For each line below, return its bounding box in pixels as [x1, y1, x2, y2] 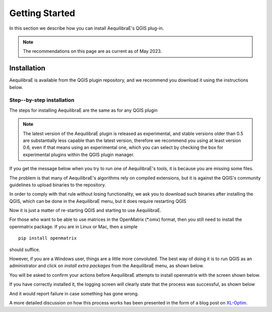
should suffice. [9, 247, 40, 253]
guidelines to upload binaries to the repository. [9, 182, 106, 188]
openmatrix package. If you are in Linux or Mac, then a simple [9, 223, 138, 229]
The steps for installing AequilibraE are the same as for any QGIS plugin [9, 107, 158, 113]
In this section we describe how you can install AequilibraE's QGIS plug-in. [9, 25, 164, 31]
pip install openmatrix [18, 236, 77, 241]
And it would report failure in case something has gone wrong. [9, 290, 139, 296]
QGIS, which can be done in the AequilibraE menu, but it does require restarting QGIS [9, 198, 186, 204]
